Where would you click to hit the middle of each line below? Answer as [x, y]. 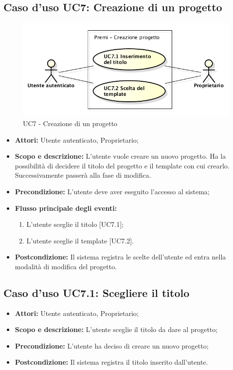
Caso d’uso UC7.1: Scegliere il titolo [97, 292]
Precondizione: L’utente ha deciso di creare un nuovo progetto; [112, 345]
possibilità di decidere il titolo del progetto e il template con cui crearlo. [122, 165]
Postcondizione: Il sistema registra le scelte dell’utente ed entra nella [120, 257]
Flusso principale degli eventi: [66, 208]
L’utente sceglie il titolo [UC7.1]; [75, 224]
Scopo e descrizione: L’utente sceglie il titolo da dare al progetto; [116, 329]
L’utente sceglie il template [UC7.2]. [80, 240]
